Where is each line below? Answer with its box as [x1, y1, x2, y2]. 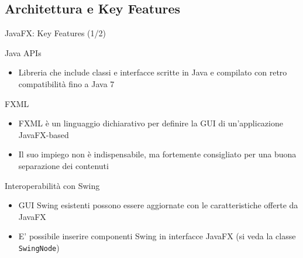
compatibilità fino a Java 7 [18, 77, 115, 90]
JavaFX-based [18, 128, 69, 140]
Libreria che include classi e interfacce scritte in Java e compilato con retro [18, 66, 287, 78]
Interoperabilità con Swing [5, 179, 100, 191]
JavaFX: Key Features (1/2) [5, 27, 106, 39]
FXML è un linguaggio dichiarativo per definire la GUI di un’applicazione [18, 117, 283, 129]
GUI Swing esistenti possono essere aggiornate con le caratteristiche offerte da [18, 199, 298, 211]
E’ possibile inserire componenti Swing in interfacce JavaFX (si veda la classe [18, 230, 296, 242]
